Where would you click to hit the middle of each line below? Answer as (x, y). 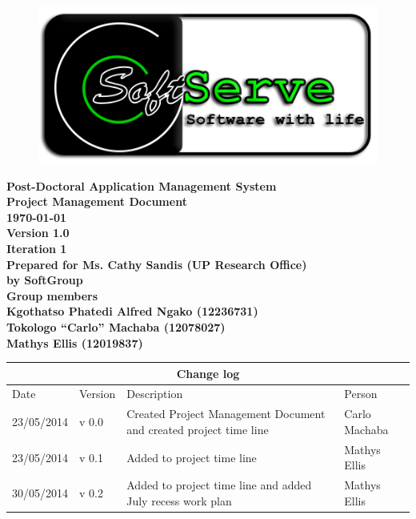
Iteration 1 (37, 248)
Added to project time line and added (219, 485)
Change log (208, 373)
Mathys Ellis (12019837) (75, 342)
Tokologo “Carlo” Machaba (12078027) (116, 326)
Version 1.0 (38, 233)
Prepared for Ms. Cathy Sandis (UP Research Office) (157, 264)
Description (155, 394)
